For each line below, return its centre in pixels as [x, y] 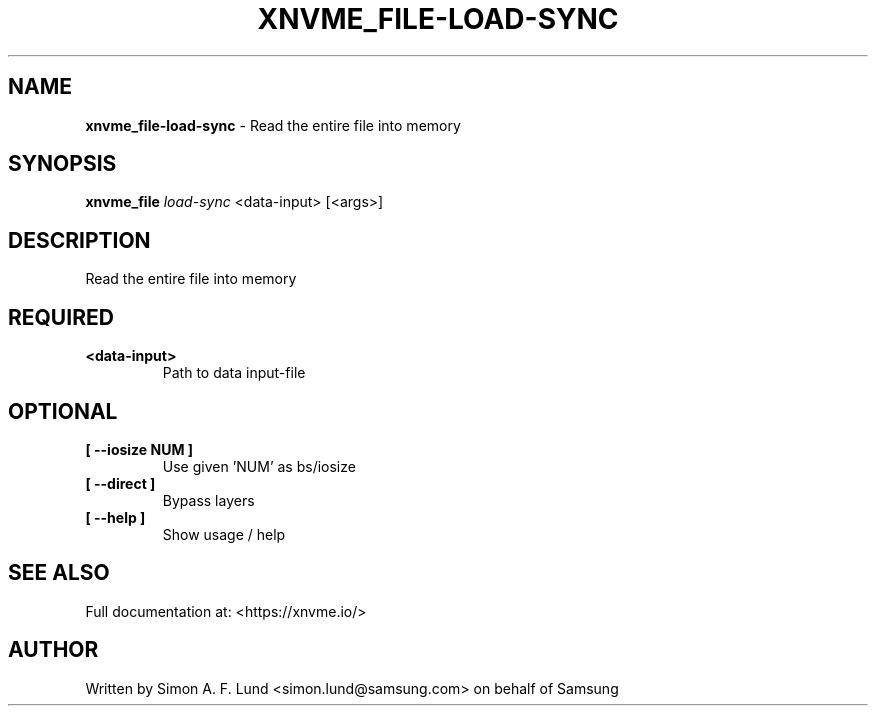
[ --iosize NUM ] [139, 449]
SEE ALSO [59, 573]
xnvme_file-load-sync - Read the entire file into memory [273, 125]
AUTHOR [53, 650]
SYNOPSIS [62, 164]
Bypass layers [208, 500]
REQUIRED [61, 317]
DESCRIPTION [79, 240]
